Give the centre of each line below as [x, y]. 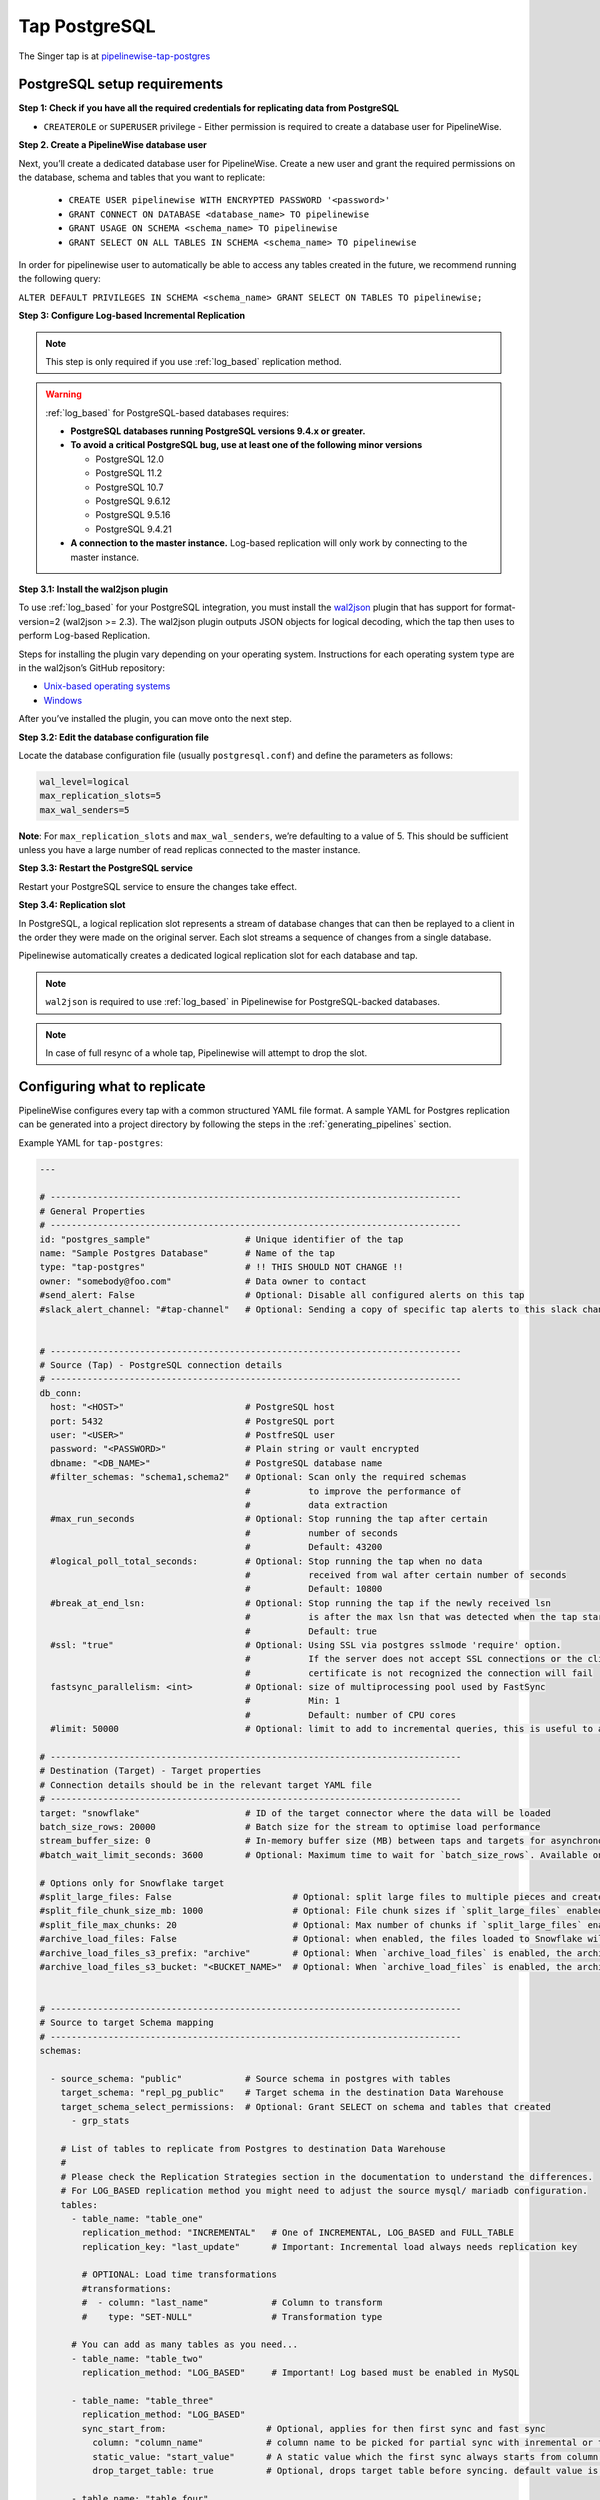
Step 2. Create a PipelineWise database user [112, 145]
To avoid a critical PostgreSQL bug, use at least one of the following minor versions [246, 445]
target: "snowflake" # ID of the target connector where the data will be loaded [295, 1813]
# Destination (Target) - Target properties [150, 1771]
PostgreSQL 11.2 [129, 473]
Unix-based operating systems [107, 686]
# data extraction [316, 1505]
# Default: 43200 [314, 1547]
